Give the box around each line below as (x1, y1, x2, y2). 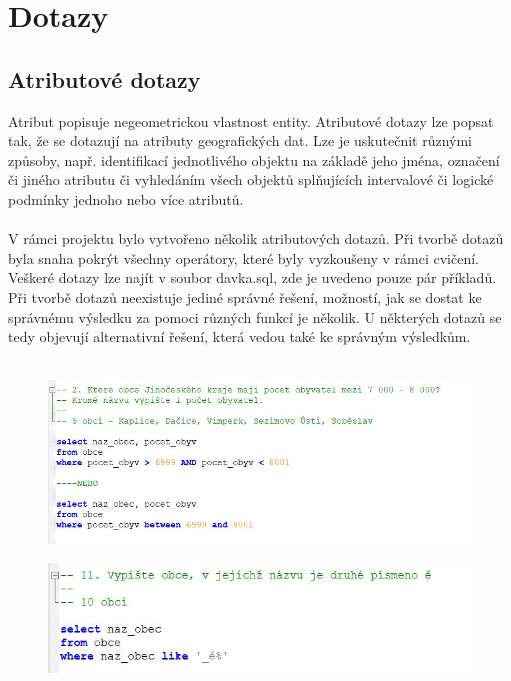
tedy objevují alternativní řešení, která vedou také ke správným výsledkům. (8, 326, 471, 347)
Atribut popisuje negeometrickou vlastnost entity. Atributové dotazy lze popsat (8, 110, 494, 131)
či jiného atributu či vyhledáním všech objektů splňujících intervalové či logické (8, 169, 494, 190)
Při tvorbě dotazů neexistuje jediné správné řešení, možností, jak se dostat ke (8, 286, 482, 307)
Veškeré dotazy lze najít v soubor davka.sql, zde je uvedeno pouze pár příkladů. (8, 267, 497, 288)
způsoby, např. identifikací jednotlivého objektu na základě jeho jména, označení (8, 149, 500, 170)
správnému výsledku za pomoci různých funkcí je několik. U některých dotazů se (8, 306, 502, 327)
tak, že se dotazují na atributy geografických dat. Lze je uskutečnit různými (8, 130, 473, 151)
